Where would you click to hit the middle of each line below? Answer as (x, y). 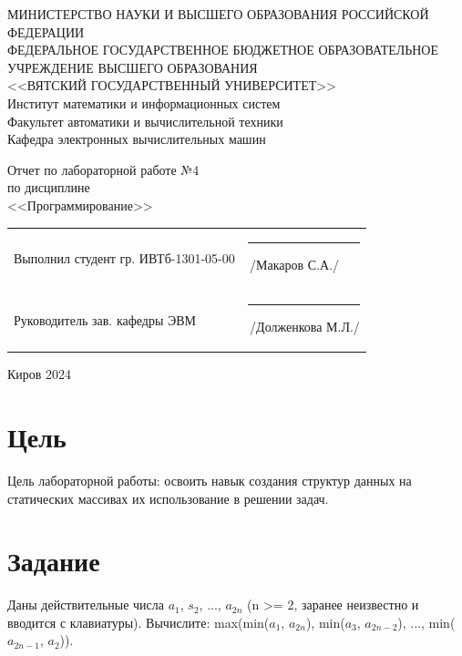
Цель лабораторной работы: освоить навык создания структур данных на (210, 480)
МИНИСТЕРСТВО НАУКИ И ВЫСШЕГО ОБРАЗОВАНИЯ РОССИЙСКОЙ (218, 14)
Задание (54, 561)
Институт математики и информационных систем (144, 102)
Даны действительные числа (86, 605)
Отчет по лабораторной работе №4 (103, 169)
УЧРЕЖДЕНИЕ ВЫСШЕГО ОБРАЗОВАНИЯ (133, 67)
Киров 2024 (40, 374)
